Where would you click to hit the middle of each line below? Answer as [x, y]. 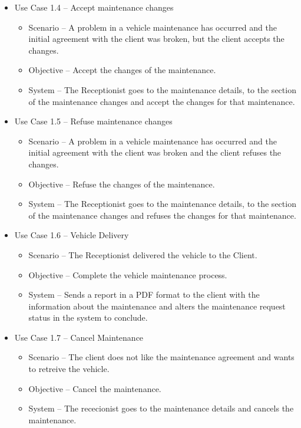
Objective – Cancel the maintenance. [95, 388]
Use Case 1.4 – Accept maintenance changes [94, 7]
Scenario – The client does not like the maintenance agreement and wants [161, 357]
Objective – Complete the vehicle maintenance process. [128, 274]
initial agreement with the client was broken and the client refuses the [155, 152]
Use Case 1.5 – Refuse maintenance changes [93, 121]
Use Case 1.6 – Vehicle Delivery [72, 235]
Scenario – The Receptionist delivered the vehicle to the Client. [143, 254]
